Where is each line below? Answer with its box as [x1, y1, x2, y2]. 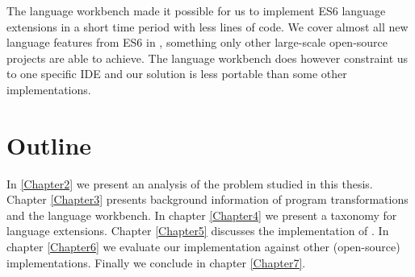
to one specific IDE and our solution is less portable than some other [6, 65, 347, 82]
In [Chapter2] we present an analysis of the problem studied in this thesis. [6, 175, 373, 192]
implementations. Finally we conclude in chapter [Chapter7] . [6, 254, 306, 271]
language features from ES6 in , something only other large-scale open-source [6, 34, 388, 51]
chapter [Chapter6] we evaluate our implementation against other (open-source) [6, 238, 400, 255]
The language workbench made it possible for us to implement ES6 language [6, 2, 386, 19]
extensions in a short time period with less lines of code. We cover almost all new [6, 18, 409, 35]
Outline [6, 128, 92, 161]
